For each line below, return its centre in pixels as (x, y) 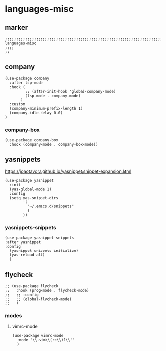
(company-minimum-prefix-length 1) (46, 108)
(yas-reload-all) (27, 255)
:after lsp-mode (26, 83)
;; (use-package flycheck (32, 286)
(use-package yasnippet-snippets (40, 238)
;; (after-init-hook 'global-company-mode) (70, 91)
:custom (18, 104)
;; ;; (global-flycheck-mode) (38, 299)
